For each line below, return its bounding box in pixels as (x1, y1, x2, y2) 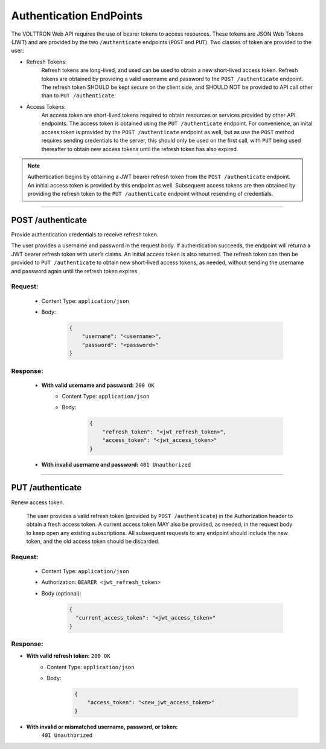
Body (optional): (41, 589, 81, 597)
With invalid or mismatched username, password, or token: (26, 723, 178, 730)
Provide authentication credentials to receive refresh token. (11, 231, 159, 238)
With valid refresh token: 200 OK (26, 652, 111, 660)
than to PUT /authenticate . (41, 92, 117, 99)
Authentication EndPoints (11, 9, 143, 22)
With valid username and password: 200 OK (41, 381, 155, 389)
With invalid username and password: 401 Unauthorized (41, 461, 191, 468)
